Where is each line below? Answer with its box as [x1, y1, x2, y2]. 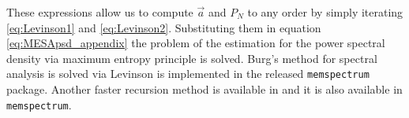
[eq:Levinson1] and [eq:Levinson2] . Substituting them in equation [6, 19, 321, 35]
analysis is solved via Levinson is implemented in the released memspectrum [6, 65, 370, 82]
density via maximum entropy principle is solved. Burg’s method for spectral [6, 50, 377, 66]
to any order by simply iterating [247, 4, 403, 20]
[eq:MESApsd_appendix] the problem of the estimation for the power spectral [6, 35, 385, 51]
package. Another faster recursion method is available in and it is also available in [6, 81, 403, 98]
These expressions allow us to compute [6, 4, 193, 20]
